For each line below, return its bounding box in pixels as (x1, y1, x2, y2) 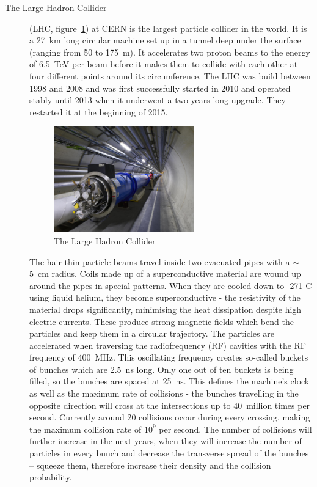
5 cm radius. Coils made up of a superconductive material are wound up (29, 267, 301, 280)
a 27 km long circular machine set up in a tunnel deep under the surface (29, 34, 301, 46)
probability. (29, 471, 72, 483)
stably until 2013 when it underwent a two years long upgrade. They (29, 93, 286, 106)
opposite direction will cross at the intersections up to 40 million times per (29, 398, 310, 411)
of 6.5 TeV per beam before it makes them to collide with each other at (29, 57, 298, 70)
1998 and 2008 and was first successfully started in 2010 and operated (29, 81, 291, 94)
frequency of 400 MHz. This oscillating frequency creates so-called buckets (29, 351, 308, 364)
